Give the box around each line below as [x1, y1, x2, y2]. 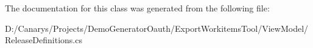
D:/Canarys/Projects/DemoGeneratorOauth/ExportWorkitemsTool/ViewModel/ [5, 22, 309, 34]
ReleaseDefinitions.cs [5, 34, 82, 46]
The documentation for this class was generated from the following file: [5, 2, 270, 14]
